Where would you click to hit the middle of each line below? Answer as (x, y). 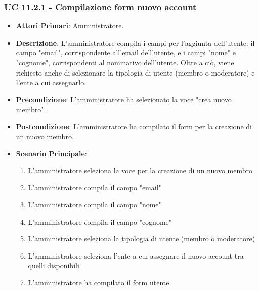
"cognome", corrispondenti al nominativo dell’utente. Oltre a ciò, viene (125, 62)
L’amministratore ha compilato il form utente (99, 282)
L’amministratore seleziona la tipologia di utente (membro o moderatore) (142, 239)
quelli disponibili (54, 265)
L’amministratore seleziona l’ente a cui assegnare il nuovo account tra (136, 255)
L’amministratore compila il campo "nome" (95, 204)
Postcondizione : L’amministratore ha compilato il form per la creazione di (134, 126)
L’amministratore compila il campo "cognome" (100, 221)
